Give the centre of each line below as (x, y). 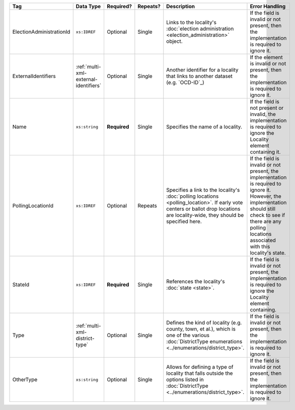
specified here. (184, 221)
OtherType (25, 380)
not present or (267, 108)
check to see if (268, 215)
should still (263, 209)
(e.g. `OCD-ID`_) (186, 82)
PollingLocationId (33, 206)
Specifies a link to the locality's (203, 190)
